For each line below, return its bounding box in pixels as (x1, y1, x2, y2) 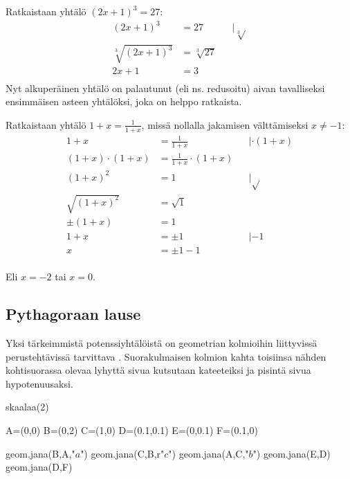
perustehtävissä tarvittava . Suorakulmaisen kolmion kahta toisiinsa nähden (6, 349, 326, 363)
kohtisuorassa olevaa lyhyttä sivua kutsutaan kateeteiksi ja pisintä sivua (6, 363, 311, 377)
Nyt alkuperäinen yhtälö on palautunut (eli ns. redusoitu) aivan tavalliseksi (6, 80, 325, 95)
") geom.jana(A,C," (168, 446, 249, 460)
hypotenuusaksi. (6, 376, 73, 390)
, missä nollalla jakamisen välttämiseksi (141, 117, 308, 132)
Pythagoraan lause (6, 303, 141, 325)
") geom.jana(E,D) (252, 446, 331, 460)
